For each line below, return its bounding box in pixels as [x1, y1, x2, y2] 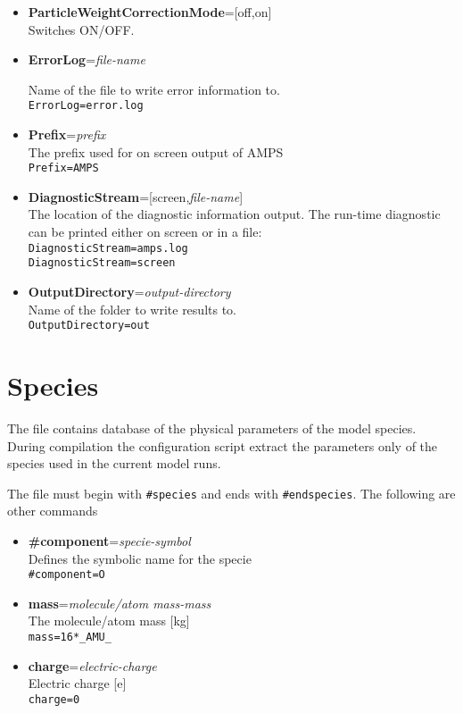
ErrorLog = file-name [28, 50, 145, 69]
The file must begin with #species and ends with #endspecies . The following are [7, 483, 456, 502]
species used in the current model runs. [7, 454, 221, 473]
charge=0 [28, 692, 80, 706]
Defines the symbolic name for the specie [28, 549, 252, 567]
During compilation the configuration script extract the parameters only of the [7, 436, 438, 455]
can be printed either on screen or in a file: [28, 222, 262, 241]
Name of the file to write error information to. [28, 80, 280, 98]
